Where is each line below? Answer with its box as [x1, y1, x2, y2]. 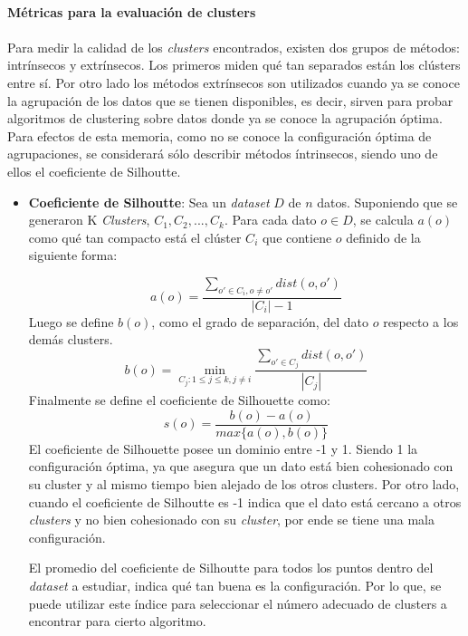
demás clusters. [28, 330, 113, 349]
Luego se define [28, 312, 114, 331]
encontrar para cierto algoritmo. [28, 612, 206, 631]
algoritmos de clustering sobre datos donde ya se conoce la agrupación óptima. [7, 109, 443, 128]
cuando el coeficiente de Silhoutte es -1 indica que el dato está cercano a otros [28, 492, 462, 511]
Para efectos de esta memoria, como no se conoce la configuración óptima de [7, 126, 432, 145]
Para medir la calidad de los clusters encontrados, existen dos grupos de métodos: [7, 37, 460, 56]
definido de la [346, 227, 421, 246]
